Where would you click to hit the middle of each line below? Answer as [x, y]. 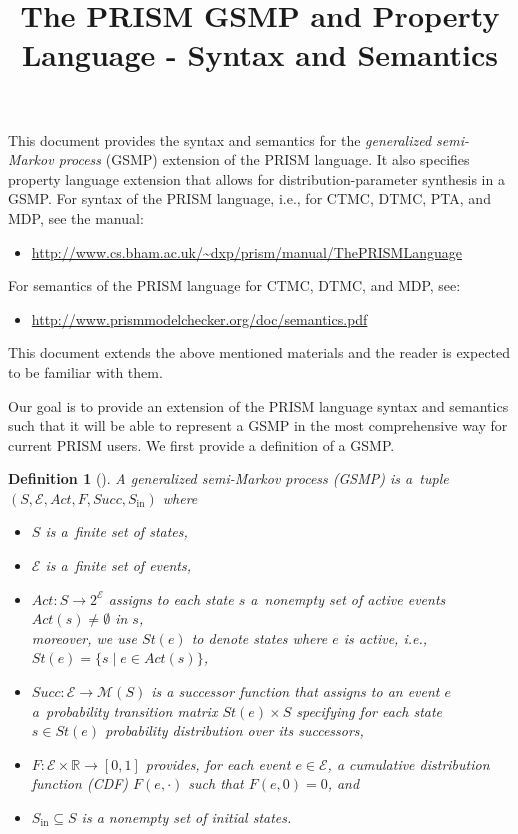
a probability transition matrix [124, 710]
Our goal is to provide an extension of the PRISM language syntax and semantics [258, 405]
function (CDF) [80, 783]
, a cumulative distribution [408, 763]
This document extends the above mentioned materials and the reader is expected [259, 352]
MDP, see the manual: [76, 217]
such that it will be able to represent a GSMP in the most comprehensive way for [258, 425]
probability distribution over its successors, [234, 730]
